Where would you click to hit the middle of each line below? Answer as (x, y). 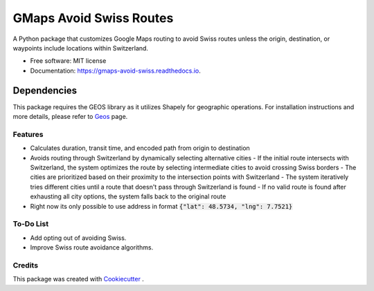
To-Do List (30, 224)
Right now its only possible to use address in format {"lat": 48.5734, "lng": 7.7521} (161, 206)
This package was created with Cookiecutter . (79, 279)
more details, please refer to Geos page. (70, 117)
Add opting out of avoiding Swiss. (78, 238)
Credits (25, 265)
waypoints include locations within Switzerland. (81, 48)
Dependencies (45, 90)
